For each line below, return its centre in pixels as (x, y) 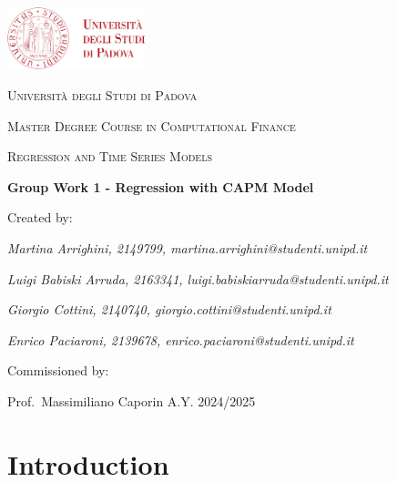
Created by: (40, 217)
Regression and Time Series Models (110, 156)
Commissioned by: (58, 370)
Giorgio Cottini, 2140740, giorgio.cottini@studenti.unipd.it (169, 309)
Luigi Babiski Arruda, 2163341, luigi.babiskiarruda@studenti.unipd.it (198, 278)
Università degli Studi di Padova (102, 94)
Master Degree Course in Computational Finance (152, 125)
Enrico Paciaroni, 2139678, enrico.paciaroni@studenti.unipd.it (181, 339)
